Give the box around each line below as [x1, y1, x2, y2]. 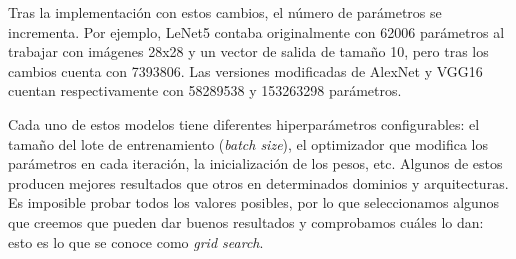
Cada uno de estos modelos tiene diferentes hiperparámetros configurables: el [8, 113, 480, 134]
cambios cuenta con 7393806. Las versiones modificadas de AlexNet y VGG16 [8, 60, 483, 81]
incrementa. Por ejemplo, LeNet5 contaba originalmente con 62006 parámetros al [8, 21, 505, 42]
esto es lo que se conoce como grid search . [8, 231, 264, 252]
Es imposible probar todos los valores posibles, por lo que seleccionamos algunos [8, 192, 500, 213]
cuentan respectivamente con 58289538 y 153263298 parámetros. [8, 80, 402, 101]
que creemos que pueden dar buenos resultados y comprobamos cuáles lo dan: [8, 211, 484, 232]
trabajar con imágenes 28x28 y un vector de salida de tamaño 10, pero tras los [8, 41, 489, 62]
